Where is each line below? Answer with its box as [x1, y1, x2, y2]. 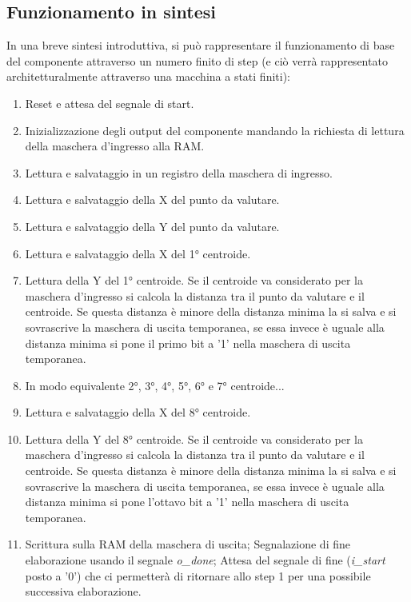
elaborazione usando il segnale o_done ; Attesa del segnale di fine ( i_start [25, 552, 385, 568]
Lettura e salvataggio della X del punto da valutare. [25, 191, 280, 208]
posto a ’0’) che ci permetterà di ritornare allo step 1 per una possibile [25, 567, 371, 584]
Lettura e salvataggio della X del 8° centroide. [25, 404, 251, 421]
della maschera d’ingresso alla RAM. [25, 138, 205, 154]
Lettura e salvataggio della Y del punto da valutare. [25, 217, 280, 234]
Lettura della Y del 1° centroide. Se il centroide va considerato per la [25, 272, 363, 289]
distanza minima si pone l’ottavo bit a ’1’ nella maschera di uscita [25, 493, 349, 510]
